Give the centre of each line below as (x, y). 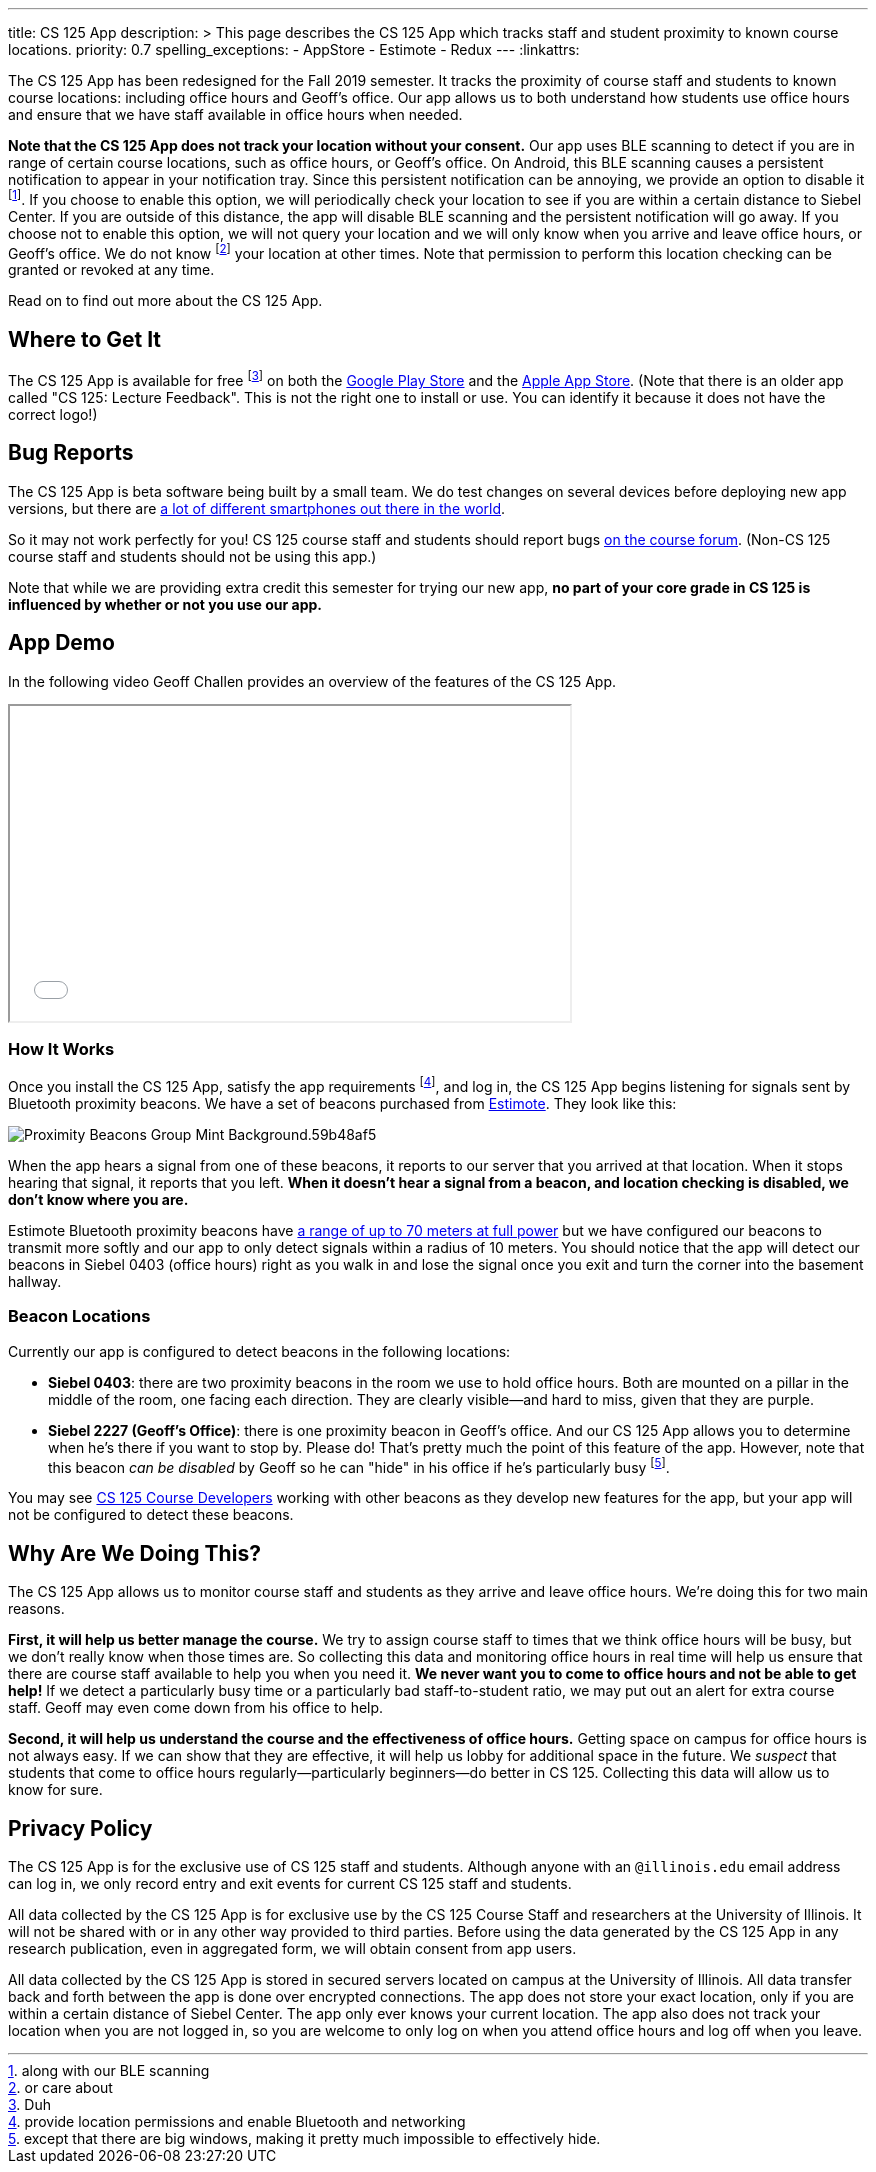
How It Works (61, 1048)
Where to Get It (85, 339)
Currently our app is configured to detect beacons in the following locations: (259, 1351)
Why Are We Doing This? (134, 1553)
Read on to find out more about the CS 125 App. (165, 301)
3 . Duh (29, 2104)
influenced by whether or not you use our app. (165, 604)
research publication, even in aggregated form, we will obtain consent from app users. (292, 1948)
